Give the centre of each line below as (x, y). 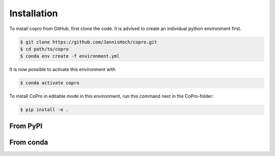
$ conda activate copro (50, 83)
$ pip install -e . (44, 110)
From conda (29, 142)
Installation (34, 13)
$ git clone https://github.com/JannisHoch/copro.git (89, 42)
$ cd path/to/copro (44, 49)
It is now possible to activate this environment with (62, 69)
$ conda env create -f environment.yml (70, 56)
